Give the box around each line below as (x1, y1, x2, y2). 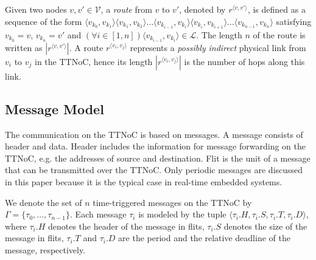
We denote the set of (5, 196, 82, 208)
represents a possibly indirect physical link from (130, 41, 306, 53)
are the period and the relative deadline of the (118, 231, 290, 244)
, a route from (100, 3, 152, 15)
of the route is (253, 28, 306, 41)
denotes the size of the (223, 219, 307, 232)
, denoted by (179, 3, 226, 15)
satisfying (276, 15, 312, 27)
